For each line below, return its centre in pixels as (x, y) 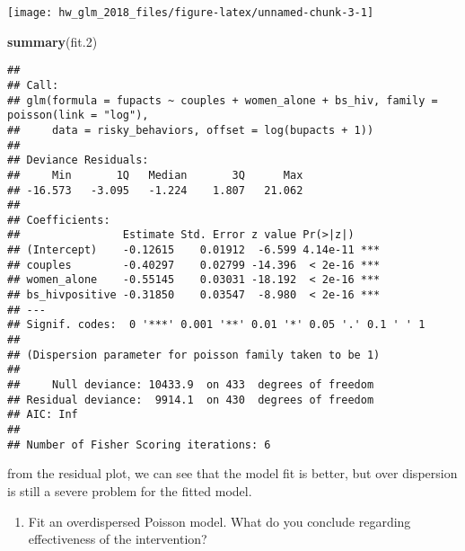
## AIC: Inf (43, 415)
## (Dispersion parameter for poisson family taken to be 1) (194, 355)
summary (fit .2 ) (53, 41)
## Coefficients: (59, 220)
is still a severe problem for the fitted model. (130, 490)
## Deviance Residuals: (78, 160)
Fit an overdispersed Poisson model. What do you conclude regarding (219, 521)
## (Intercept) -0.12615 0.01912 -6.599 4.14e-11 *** (194, 250)
